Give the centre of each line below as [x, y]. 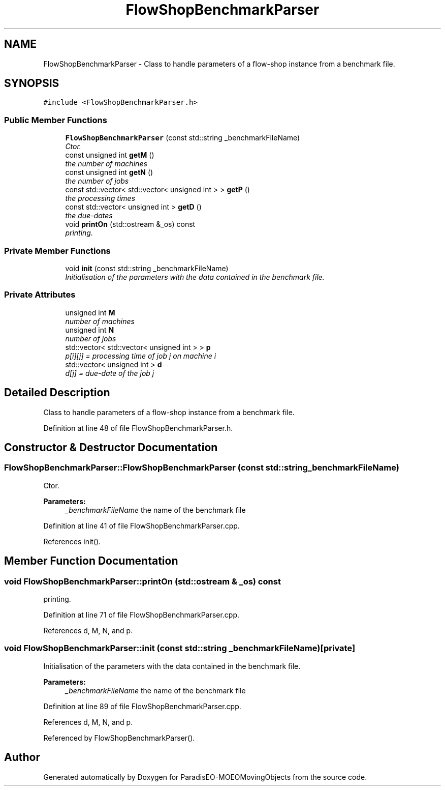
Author [22, 757]
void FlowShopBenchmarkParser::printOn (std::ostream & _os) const [142, 581]
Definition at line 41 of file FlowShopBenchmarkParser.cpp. [141, 525]
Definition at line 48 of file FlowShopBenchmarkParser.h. [138, 428]
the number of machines [106, 164]
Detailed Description [57, 393]
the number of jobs [97, 181]
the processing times [100, 198]
